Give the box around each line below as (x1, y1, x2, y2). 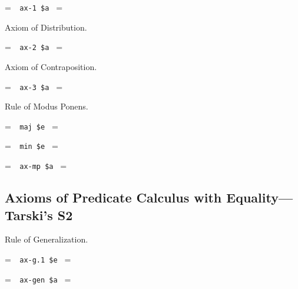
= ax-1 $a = (5, 1, 63, 13)
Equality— (226, 188, 293, 207)
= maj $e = (5, 119, 58, 132)
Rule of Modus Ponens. (5, 100, 88, 112)
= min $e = (5, 139, 58, 152)
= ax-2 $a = (5, 41, 63, 53)
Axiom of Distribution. (5, 21, 87, 33)
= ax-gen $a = (5, 273, 71, 285)
